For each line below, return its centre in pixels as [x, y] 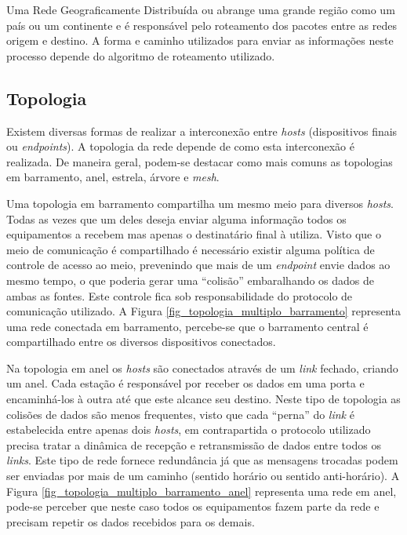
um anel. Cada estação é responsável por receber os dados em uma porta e [185, 383]
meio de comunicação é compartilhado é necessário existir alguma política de [191, 249]
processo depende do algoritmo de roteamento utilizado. [141, 55]
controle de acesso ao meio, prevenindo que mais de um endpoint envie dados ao [198, 265]
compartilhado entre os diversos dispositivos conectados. [141, 342]
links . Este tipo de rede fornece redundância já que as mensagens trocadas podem [202, 460]
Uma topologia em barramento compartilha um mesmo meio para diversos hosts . [200, 203]
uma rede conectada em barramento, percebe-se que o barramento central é [187, 326]
